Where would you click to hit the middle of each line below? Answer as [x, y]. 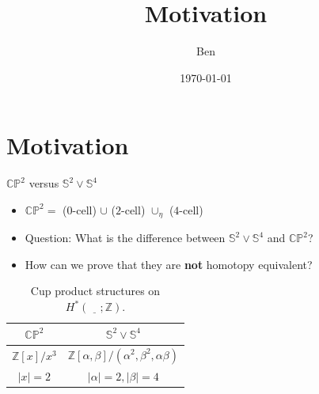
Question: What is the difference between [125, 238]
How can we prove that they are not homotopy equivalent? [169, 264]
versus [44, 183]
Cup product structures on [95, 291]
